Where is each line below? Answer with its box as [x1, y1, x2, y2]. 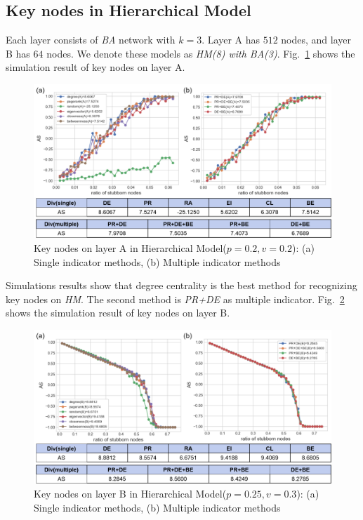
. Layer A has [202, 32, 260, 47]
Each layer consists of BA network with [6, 32, 176, 47]
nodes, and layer [281, 32, 352, 47]
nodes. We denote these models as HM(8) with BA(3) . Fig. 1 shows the [46, 46, 355, 60]
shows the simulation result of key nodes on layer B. [6, 305, 230, 320]
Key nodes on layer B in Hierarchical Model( [34, 486, 227, 501]
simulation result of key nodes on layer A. [6, 60, 185, 74]
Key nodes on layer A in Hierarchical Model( [34, 241, 227, 255]
